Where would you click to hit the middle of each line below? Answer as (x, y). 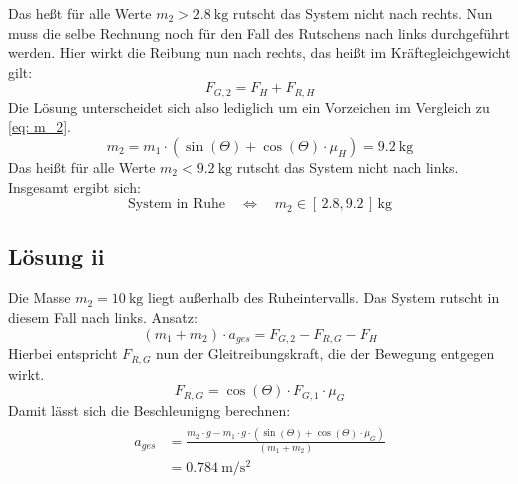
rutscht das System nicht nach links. (347, 167)
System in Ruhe (177, 204)
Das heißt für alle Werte (82, 167)
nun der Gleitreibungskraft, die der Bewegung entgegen (325, 353)
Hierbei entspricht (63, 353)
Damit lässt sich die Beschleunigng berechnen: (149, 409)
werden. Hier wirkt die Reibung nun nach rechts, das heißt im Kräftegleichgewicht (259, 52)
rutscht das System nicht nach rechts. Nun (362, 13)
